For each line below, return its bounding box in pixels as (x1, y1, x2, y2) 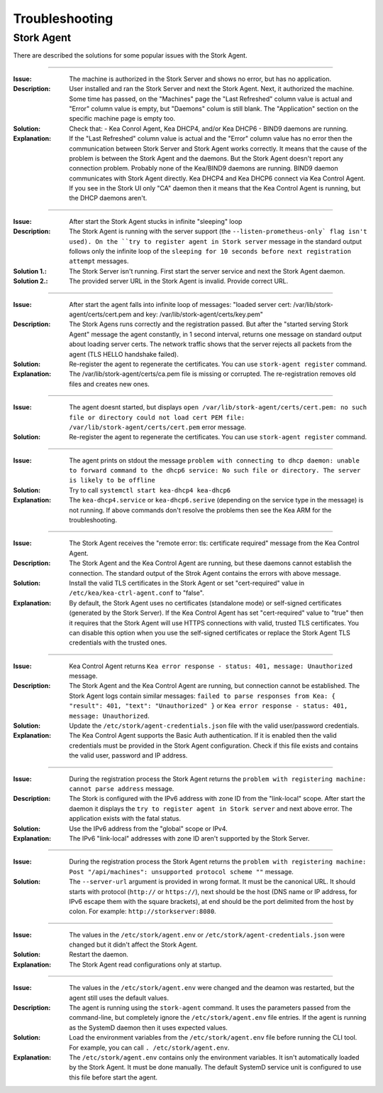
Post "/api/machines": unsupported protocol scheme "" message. (69, 867, 294, 876)
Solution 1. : (13, 266, 48, 275)
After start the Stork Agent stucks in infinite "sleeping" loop (69, 217, 243, 225)
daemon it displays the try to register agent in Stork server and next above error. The (69, 804, 353, 813)
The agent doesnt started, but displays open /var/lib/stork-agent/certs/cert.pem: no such (69, 403, 367, 411)
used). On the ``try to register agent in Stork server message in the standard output (69, 237, 362, 245)
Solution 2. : (13, 277, 48, 286)
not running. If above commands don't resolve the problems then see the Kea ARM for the (69, 505, 332, 515)
